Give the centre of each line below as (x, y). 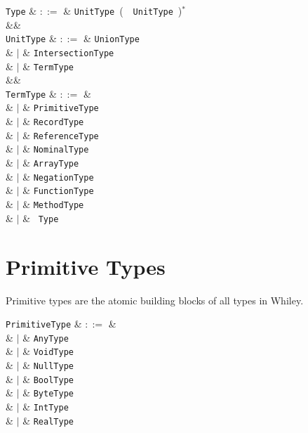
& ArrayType (51, 163)
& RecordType (53, 121)
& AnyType (46, 337)
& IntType (46, 407)
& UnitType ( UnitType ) (123, 11)
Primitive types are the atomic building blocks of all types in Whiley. (155, 300)
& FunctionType (58, 190)
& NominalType (56, 149)
